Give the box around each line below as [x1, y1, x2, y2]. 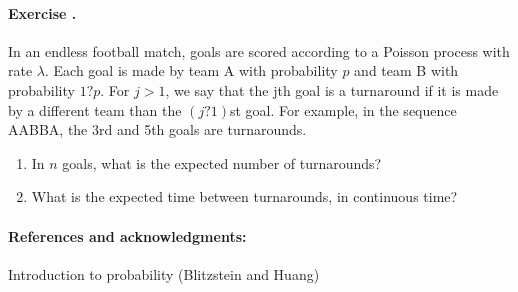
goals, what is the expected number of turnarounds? [62, 152, 382, 173]
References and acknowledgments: [8, 225, 247, 246]
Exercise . [8, 2, 77, 23]
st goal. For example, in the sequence [230, 99, 457, 120]
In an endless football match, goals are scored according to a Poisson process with [8, 40, 510, 61]
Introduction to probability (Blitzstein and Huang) [8, 263, 320, 284]
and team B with [354, 60, 459, 81]
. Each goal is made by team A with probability [44, 60, 338, 81]
